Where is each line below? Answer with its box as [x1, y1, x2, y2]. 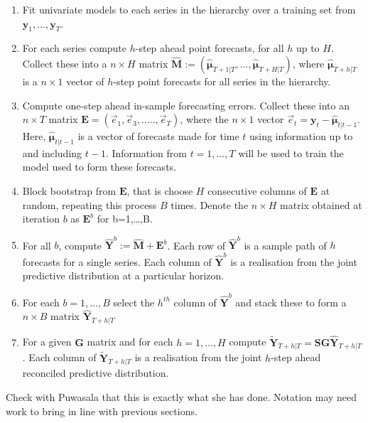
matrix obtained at [280, 197, 362, 212]
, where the [180, 112, 229, 127]
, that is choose [126, 183, 193, 198]
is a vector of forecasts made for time [77, 128, 239, 143]
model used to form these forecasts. [22, 159, 176, 174]
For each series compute [22, 41, 127, 55]
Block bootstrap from [22, 183, 117, 198]
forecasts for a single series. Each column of [22, 254, 212, 269]
